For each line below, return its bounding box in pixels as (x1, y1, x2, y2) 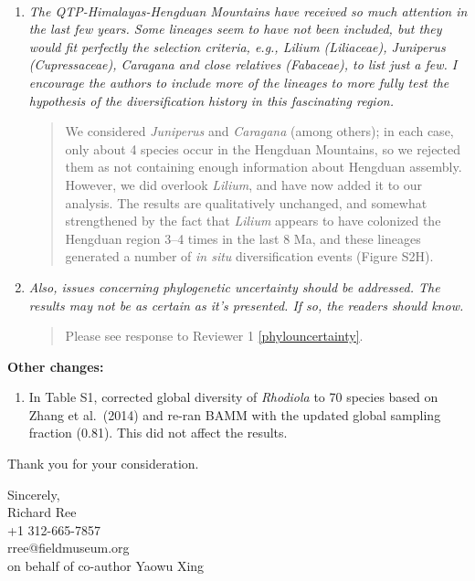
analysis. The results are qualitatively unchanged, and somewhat (65, 193, 427, 212)
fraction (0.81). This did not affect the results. (28, 423, 288, 442)
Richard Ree (7, 502, 77, 522)
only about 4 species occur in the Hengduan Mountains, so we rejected (65, 139, 461, 158)
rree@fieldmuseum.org (7, 538, 130, 557)
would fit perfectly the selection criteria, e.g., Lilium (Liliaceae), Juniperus (28, 37, 446, 56)
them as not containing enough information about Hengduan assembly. (65, 157, 462, 176)
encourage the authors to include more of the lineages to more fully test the (28, 72, 449, 91)
